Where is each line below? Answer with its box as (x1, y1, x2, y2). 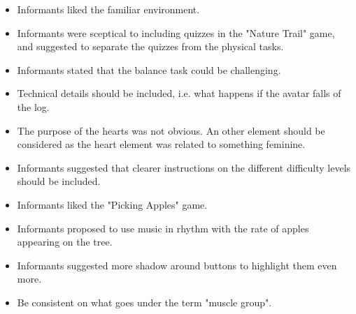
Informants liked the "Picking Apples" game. (17, 197, 208, 211)
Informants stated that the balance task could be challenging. (17, 62, 281, 77)
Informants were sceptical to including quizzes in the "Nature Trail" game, (17, 25, 335, 40)
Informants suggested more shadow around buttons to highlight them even (17, 257, 337, 272)
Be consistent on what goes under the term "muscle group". (17, 294, 272, 309)
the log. (17, 99, 50, 114)
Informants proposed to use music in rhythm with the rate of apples (17, 220, 309, 235)
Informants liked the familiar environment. (17, 2, 200, 16)
